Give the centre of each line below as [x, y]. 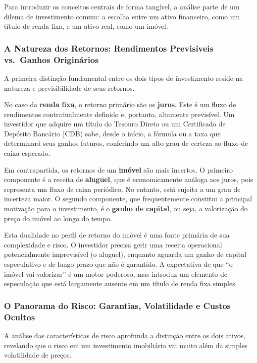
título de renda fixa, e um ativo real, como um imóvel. [86, 26]
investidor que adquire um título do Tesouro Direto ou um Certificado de [115, 124]
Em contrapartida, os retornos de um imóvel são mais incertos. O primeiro [118, 169]
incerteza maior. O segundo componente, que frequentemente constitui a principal [128, 199]
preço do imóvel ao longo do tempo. [58, 218]
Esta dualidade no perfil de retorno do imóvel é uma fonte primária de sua [117, 235]
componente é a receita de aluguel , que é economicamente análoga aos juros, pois [128, 179]
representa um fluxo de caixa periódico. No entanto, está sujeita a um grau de [122, 189]
